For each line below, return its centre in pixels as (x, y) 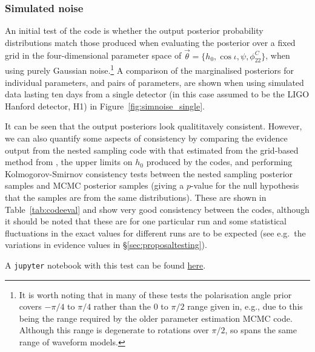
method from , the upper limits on (69, 162)
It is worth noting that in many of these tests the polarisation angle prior (155, 294)
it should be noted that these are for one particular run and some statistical (146, 221)
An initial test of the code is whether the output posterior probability (134, 31)
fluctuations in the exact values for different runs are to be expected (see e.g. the (155, 233)
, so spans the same (261, 330)
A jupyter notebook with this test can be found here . (105, 265)
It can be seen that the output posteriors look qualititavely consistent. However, (154, 126)
